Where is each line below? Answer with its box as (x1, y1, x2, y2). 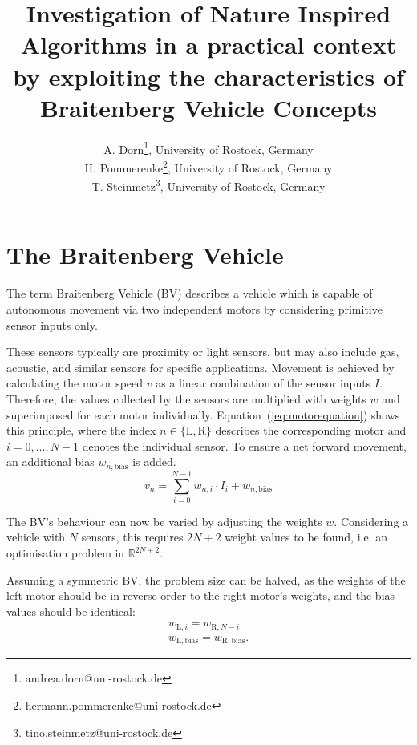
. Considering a (334, 512, 409, 529)
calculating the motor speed (6, 375, 144, 391)
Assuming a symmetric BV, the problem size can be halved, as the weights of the (6, 571, 406, 588)
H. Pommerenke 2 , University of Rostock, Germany (84, 156, 333, 176)
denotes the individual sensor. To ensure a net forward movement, (82, 437, 407, 454)
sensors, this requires (81, 528, 184, 545)
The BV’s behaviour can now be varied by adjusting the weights (6, 512, 322, 529)
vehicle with (6, 528, 66, 545)
